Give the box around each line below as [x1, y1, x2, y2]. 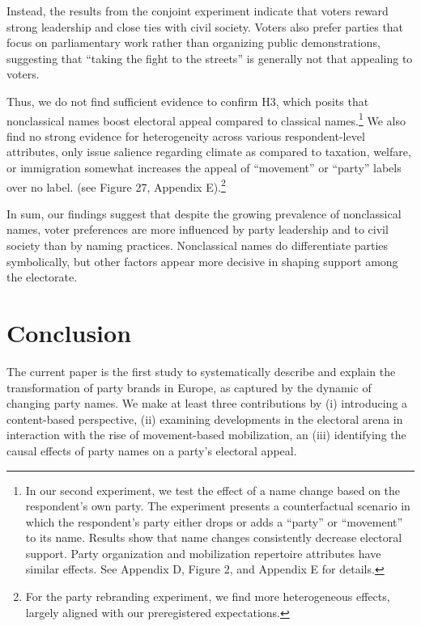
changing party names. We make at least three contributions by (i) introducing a [6, 395, 408, 412]
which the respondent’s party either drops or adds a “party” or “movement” [25, 513, 403, 530]
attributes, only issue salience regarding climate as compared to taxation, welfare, [6, 143, 411, 160]
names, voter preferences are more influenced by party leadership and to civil [6, 221, 389, 238]
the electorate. [6, 269, 78, 286]
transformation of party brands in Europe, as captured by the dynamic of [6, 379, 372, 395]
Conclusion [6, 316, 132, 349]
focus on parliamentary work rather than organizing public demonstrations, [6, 34, 381, 51]
